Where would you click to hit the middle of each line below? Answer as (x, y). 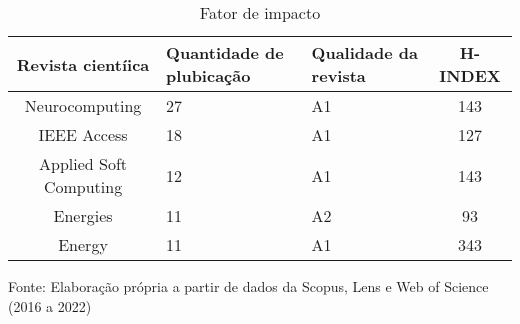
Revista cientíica (83, 64)
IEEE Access (83, 134)
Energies (83, 215)
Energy (83, 244)
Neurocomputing (83, 105)
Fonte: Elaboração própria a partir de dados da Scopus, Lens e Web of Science (248, 286)
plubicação (208, 75)
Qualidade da (364, 52)
